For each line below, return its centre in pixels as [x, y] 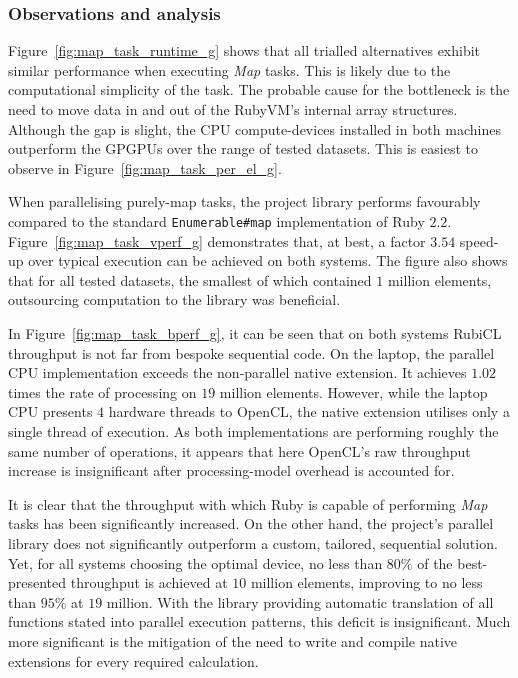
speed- [479, 240]
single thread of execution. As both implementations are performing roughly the [253, 430]
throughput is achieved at [149, 582]
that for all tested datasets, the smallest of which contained [190, 279]
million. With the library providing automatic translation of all [300, 601]
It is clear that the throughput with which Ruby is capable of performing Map [248, 503]
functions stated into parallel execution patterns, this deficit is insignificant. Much [259, 621]
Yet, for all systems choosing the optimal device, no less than [195, 562]
